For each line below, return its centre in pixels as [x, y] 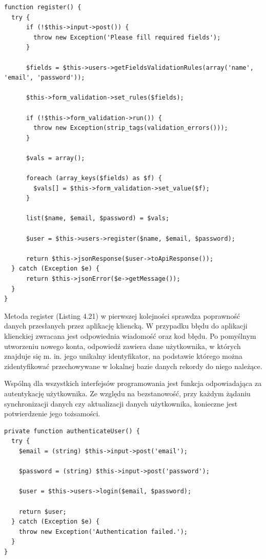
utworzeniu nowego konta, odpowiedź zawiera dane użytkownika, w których [122, 346]
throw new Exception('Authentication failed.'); [103, 532]
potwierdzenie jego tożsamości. [52, 413]
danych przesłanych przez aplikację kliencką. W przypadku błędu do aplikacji [126, 326]
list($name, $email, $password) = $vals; [98, 218]
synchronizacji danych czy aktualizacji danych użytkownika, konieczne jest [121, 403]
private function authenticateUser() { [72, 431]
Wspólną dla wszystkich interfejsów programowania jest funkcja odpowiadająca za [133, 383]
